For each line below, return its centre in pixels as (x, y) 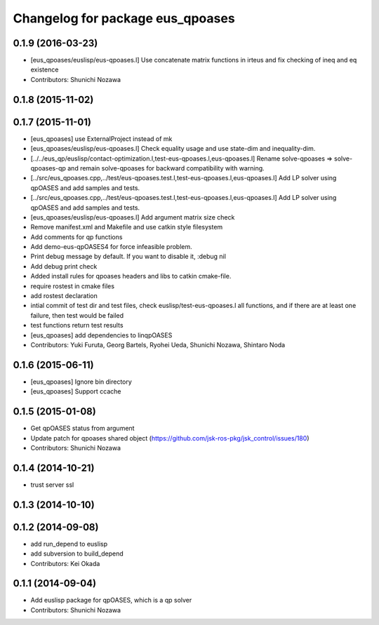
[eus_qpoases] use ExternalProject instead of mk (101, 139)
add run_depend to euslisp (69, 544)
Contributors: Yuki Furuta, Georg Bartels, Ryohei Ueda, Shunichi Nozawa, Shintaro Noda (158, 344)
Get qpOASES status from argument (82, 429)
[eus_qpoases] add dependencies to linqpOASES (101, 335)
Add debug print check (64, 266)
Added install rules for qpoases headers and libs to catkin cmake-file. (131, 276)
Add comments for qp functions (77, 237)
